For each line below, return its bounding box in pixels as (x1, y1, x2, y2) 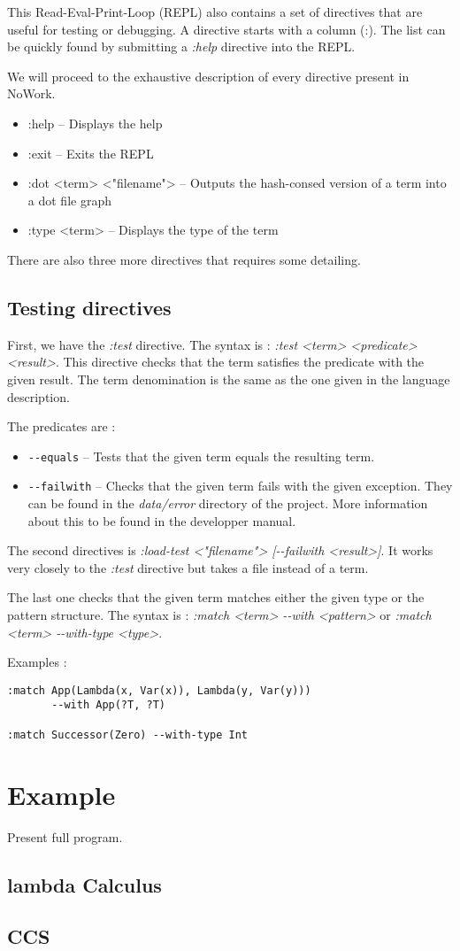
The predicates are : (7, 417, 116, 436)
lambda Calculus (7, 870, 162, 898)
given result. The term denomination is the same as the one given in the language (7, 369, 450, 388)
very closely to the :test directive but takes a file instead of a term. (7, 558, 369, 576)
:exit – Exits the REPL (27, 143, 154, 162)
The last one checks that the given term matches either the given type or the (7, 588, 425, 607)
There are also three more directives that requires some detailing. (7, 250, 361, 268)
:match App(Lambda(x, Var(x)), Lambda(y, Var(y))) (7, 684, 311, 697)
